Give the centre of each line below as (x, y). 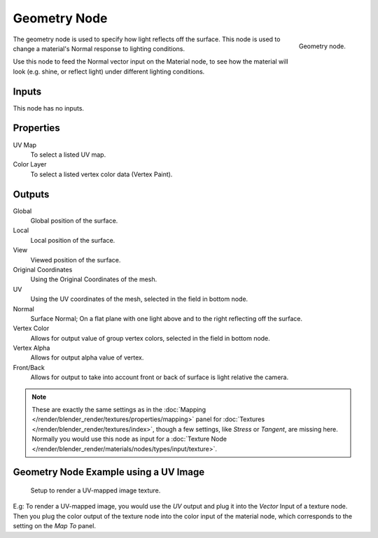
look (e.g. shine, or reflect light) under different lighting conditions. (109, 71)
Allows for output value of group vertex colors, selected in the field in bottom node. (150, 338)
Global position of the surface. (74, 221)
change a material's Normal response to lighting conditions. (99, 48)
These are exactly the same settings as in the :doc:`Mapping (119, 410)
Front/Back (29, 367)
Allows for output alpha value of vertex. (87, 358)
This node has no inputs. (48, 108)
